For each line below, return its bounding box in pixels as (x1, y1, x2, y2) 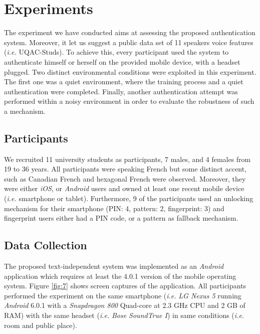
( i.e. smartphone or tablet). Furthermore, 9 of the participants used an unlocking (4, 193, 253, 204)
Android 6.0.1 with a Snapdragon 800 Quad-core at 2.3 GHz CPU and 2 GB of (4, 300, 245, 310)
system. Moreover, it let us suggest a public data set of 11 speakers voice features (4, 37, 253, 47)
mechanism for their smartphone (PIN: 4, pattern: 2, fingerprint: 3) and (4, 203, 224, 213)
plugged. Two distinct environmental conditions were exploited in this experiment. (4, 66, 256, 77)
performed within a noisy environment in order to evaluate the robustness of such (4, 96, 254, 106)
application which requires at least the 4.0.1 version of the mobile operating (4, 270, 236, 281)
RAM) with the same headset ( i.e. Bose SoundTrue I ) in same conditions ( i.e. (4, 310, 244, 320)
